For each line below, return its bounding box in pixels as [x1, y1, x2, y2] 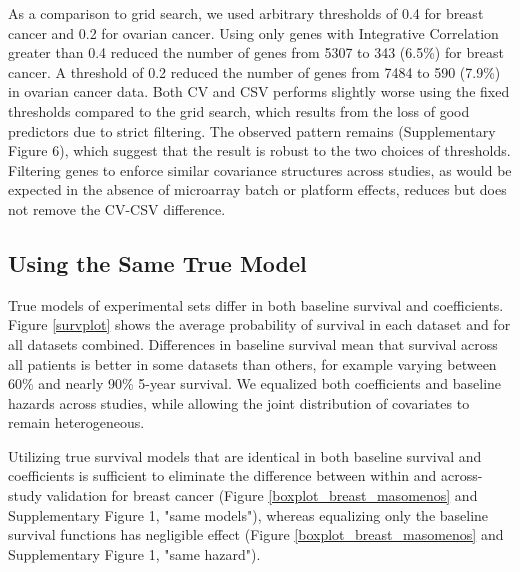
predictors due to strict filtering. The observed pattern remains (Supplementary [8, 120, 496, 141]
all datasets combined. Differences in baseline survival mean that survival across [8, 333, 498, 354]
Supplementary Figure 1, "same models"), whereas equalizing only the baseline [8, 504, 489, 525]
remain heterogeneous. [8, 412, 145, 433]
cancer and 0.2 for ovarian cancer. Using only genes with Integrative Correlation [8, 22, 499, 43]
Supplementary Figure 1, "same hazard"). [8, 543, 261, 564]
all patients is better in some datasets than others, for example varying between [8, 353, 497, 374]
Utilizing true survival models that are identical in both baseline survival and [8, 445, 482, 466]
